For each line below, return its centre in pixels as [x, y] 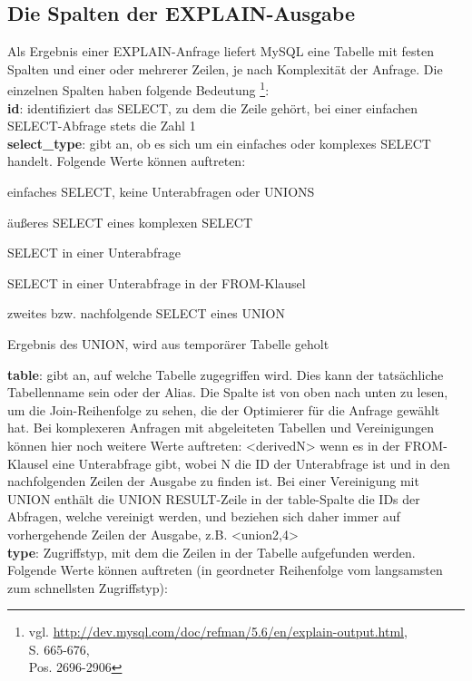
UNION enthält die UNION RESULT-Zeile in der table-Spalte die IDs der [214, 498]
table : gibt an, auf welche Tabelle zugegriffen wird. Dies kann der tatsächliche [226, 374]
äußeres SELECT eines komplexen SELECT [130, 222]
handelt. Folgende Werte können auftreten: [127, 161]
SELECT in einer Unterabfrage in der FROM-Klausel [157, 282]
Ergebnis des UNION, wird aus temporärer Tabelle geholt [168, 343]
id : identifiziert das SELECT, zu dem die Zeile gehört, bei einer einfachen [213, 107]
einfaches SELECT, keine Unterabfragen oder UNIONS [161, 192]
